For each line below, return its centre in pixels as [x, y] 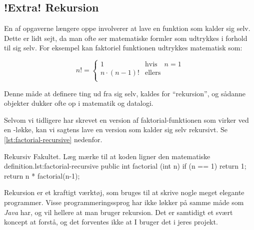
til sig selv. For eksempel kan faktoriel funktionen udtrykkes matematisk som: [123, 48]
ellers [153, 73]
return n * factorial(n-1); [42, 175]
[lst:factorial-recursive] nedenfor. [53, 139]
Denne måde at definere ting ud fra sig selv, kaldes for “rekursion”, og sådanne [125, 93]
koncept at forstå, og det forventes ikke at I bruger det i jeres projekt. [111, 222]
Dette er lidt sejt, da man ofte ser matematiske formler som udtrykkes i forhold [126, 38]
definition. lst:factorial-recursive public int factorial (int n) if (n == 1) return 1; [125, 166]
